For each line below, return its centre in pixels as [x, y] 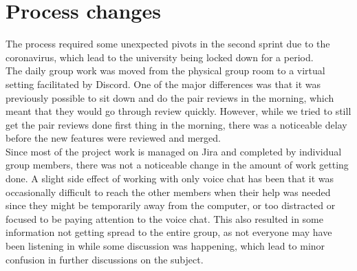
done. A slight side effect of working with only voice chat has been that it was [170, 178]
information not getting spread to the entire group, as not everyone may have [169, 232]
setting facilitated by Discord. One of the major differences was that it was [163, 84]
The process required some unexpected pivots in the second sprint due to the [168, 44]
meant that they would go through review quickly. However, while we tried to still [178, 111]
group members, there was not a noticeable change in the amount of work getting [177, 165]
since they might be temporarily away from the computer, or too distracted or [171, 205]
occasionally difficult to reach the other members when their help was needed [168, 192]
